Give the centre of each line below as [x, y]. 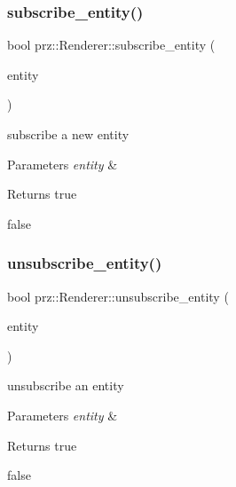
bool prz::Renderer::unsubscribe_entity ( [118, 296]
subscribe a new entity [68, 134]
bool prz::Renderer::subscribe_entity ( [111, 45]
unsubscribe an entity [66, 385]
